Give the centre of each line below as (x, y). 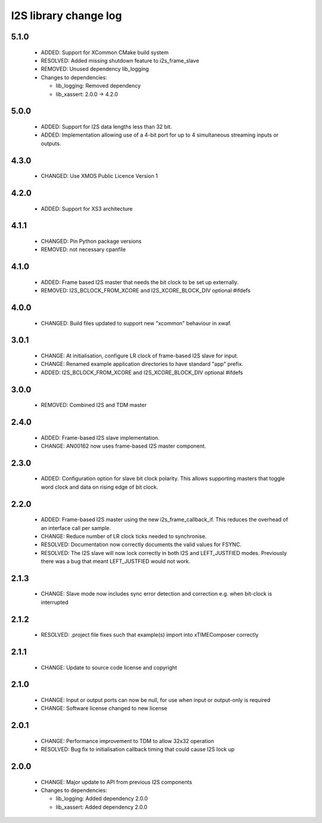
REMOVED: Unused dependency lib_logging (95, 69)
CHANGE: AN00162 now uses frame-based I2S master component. (123, 446)
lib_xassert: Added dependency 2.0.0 (102, 807)
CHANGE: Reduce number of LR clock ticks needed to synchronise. (124, 536)
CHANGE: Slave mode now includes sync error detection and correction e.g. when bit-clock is (157, 594)
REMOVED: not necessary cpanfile (83, 249)
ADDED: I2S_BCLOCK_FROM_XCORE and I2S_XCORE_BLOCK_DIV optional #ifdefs (142, 372)
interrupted (55, 602)
